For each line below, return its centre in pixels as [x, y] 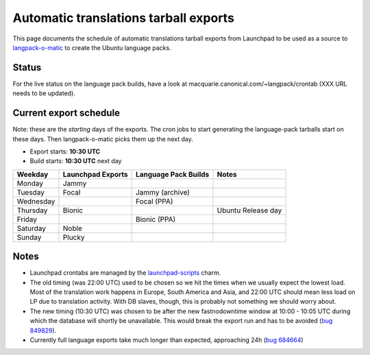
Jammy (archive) [163, 192]
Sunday [29, 237]
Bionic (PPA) [156, 219]
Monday [30, 183]
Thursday [32, 210]
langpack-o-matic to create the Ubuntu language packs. [92, 47]
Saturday [31, 228]
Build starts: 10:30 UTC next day [76, 161]
